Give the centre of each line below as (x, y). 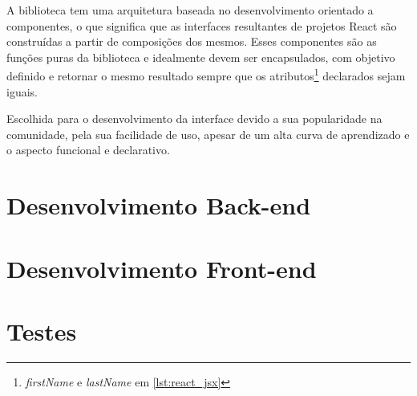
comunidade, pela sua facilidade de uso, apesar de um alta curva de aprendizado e (208, 134)
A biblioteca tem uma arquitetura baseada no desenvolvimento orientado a (190, 10)
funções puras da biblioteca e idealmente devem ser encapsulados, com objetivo (201, 57)
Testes (42, 331)
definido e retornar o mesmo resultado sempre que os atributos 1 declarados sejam (206, 75)
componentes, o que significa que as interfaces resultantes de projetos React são (202, 25)
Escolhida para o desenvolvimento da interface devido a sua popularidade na (194, 118)
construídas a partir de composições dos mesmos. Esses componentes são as (192, 41)
